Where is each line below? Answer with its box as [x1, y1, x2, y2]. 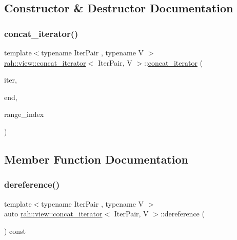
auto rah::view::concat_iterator [4, 208, 103, 219]
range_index [4, 109, 44, 119]
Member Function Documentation [4, 151, 189, 167]
